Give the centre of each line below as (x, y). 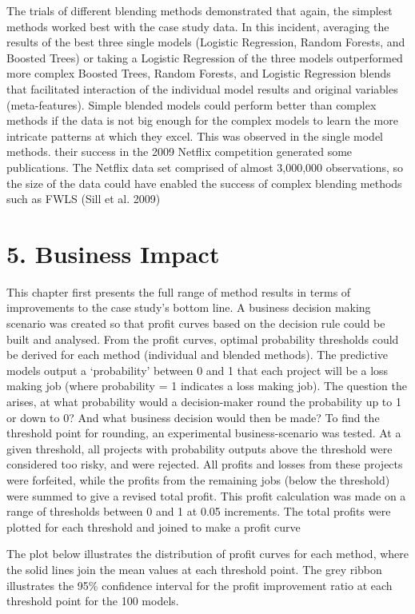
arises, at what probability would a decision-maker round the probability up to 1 (204, 401)
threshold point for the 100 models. (93, 601)
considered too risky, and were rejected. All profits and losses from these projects (205, 464)
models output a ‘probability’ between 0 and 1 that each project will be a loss (198, 370)
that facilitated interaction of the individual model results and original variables (202, 88)
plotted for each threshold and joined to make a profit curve (154, 526)
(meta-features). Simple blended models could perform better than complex (192, 104)
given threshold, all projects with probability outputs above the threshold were (200, 448)
